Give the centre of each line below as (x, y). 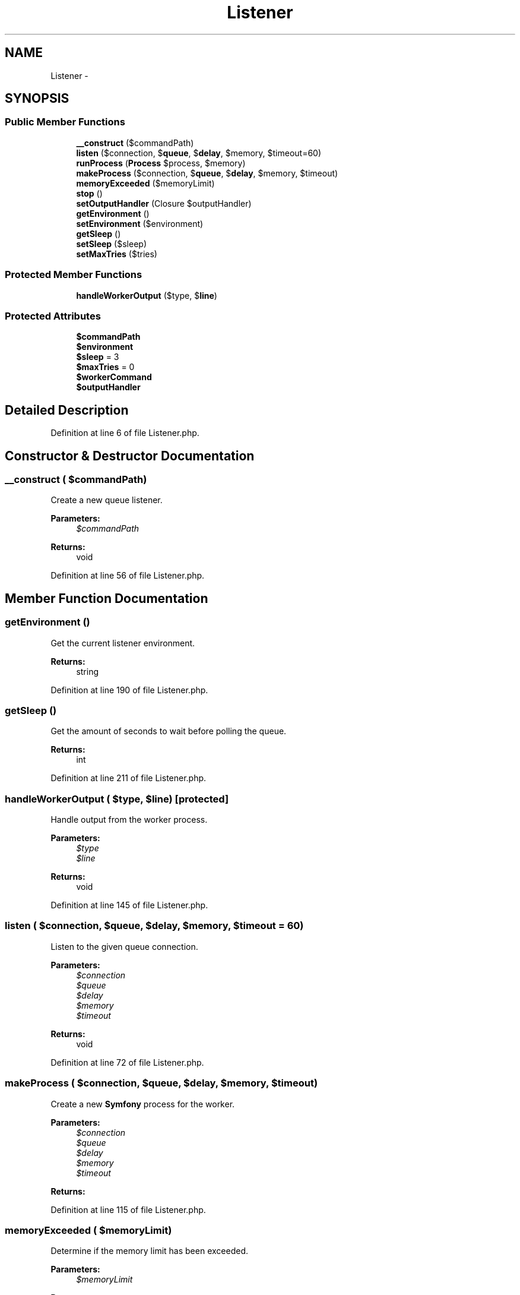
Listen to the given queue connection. (124, 946)
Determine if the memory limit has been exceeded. (149, 1251)
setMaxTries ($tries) (117, 254)
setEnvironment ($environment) (140, 223)
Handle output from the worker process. (129, 820)
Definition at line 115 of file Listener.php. (128, 1209)
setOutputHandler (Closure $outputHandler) (164, 203)
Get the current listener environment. (123, 643)
